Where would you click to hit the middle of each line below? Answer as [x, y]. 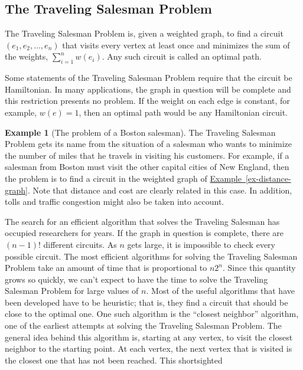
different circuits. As [80, 244]
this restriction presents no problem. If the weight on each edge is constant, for [147, 101]
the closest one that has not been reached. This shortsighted [114, 360]
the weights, [27, 56]
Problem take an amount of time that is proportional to [106, 268]
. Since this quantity [259, 268]
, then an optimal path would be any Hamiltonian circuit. [183, 112]
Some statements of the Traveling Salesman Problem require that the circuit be [149, 78]
